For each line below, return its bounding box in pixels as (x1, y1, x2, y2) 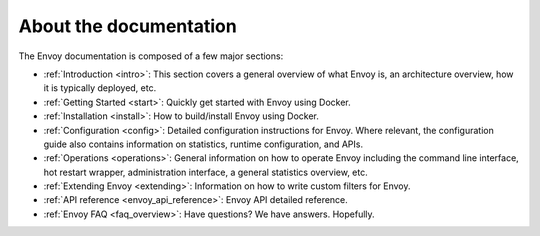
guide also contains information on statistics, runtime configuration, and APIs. (43, 138, 364, 150)
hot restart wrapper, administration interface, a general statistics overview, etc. (43, 166, 369, 178)
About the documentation (18, 15, 237, 37)
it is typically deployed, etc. (43, 82, 157, 94)
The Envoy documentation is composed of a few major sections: (18, 50, 284, 62)
